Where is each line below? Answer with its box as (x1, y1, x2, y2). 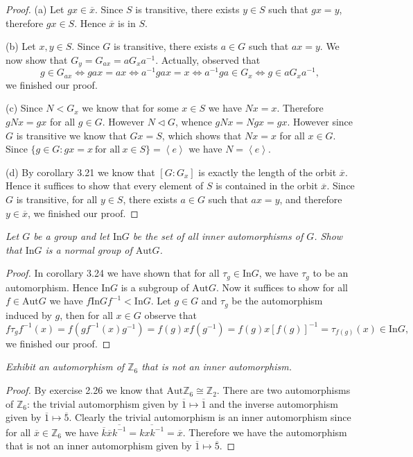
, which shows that (161, 128, 242, 142)
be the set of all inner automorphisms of (132, 229, 304, 243)
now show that (6, 52, 68, 67)
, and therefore (279, 191, 342, 206)
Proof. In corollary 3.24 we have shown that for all (6, 266, 220, 280)
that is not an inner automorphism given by (6, 438, 192, 453)
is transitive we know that (16, 128, 127, 142)
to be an (313, 266, 349, 280)
